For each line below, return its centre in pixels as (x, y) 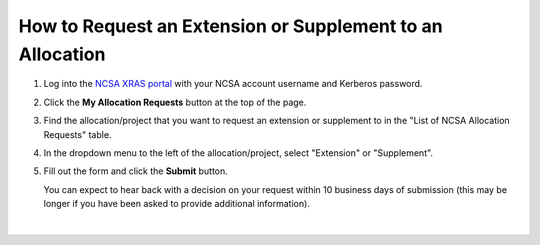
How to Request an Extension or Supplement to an (231, 26)
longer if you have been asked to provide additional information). (176, 204)
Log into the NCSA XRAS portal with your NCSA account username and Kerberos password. (233, 84)
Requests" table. (77, 134)
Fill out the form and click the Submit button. (136, 171)
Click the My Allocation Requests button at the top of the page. (175, 102)
